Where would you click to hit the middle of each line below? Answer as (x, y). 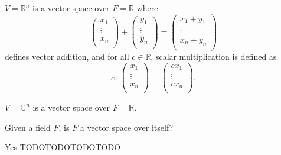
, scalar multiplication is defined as (214, 56)
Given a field (28, 127)
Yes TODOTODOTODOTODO (63, 147)
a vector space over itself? (127, 127)
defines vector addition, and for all (67, 56)
